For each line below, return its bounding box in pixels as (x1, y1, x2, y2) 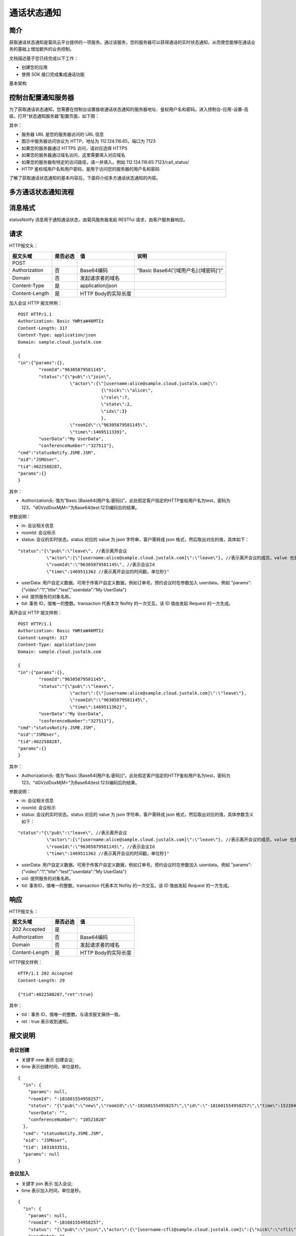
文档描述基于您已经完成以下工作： (9, 55, 78, 61)
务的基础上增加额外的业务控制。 (9, 46, 74, 52)
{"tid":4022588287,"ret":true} (18, 991, 94, 997)
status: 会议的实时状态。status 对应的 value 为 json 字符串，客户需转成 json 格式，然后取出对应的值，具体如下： (21, 536, 250, 542)
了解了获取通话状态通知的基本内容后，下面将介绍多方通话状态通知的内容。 (9, 175, 160, 181)
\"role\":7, (101, 395, 130, 400)
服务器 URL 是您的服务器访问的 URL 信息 (21, 132, 104, 137)
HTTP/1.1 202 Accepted (18, 971, 73, 976)
